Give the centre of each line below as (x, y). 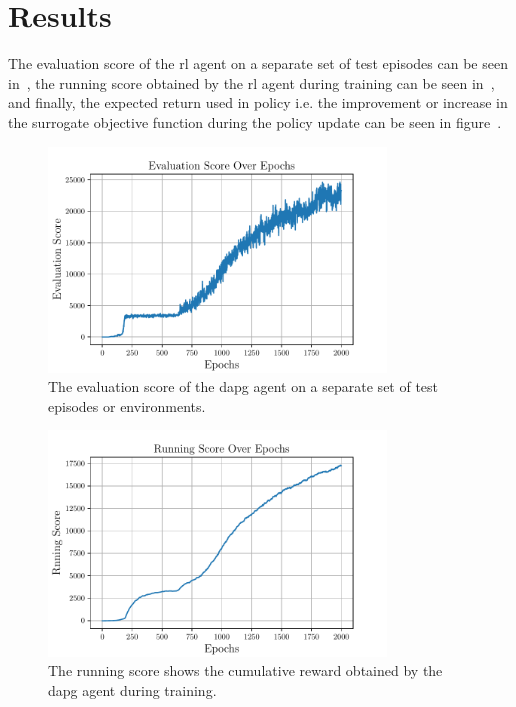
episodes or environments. (127, 405)
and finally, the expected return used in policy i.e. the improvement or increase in (258, 102)
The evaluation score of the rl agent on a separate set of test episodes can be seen (258, 63)
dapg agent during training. (132, 689)
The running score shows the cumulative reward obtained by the (245, 670)
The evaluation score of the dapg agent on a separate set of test (243, 386)
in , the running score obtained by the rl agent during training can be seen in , (251, 82)
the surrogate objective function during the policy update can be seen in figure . (255, 121)
